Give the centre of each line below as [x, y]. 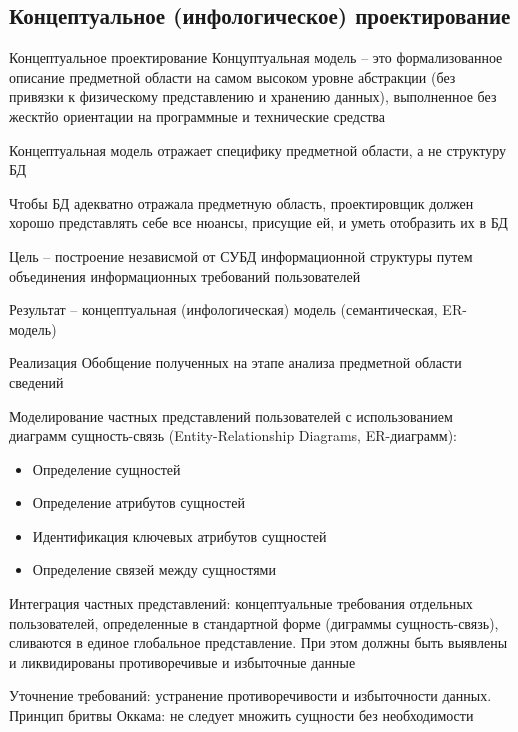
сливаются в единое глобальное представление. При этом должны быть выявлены [258, 642]
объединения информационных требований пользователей [185, 275]
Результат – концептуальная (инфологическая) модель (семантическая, [223, 309]
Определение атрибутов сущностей [138, 502]
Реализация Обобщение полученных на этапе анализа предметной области [235, 362]
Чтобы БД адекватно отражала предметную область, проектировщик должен [241, 202]
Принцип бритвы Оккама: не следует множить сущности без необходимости [241, 715]
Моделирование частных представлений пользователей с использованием [231, 415]
